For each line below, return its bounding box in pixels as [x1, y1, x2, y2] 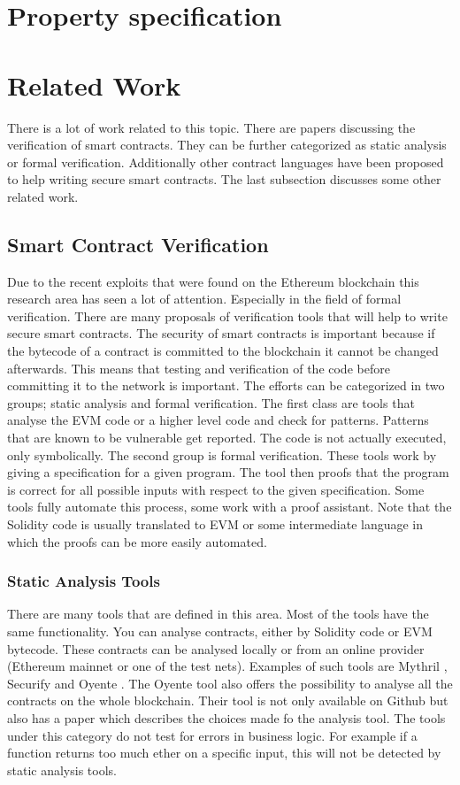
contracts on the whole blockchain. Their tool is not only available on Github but [7, 691, 448, 710]
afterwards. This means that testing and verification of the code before [7, 358, 390, 377]
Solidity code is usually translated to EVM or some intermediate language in [7, 514, 424, 533]
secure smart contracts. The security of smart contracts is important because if [7, 324, 435, 342]
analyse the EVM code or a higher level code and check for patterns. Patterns [7, 411, 429, 429]
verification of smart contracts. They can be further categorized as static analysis [7, 135, 447, 154]
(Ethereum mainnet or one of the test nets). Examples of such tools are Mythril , [7, 657, 448, 675]
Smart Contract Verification [7, 230, 269, 258]
